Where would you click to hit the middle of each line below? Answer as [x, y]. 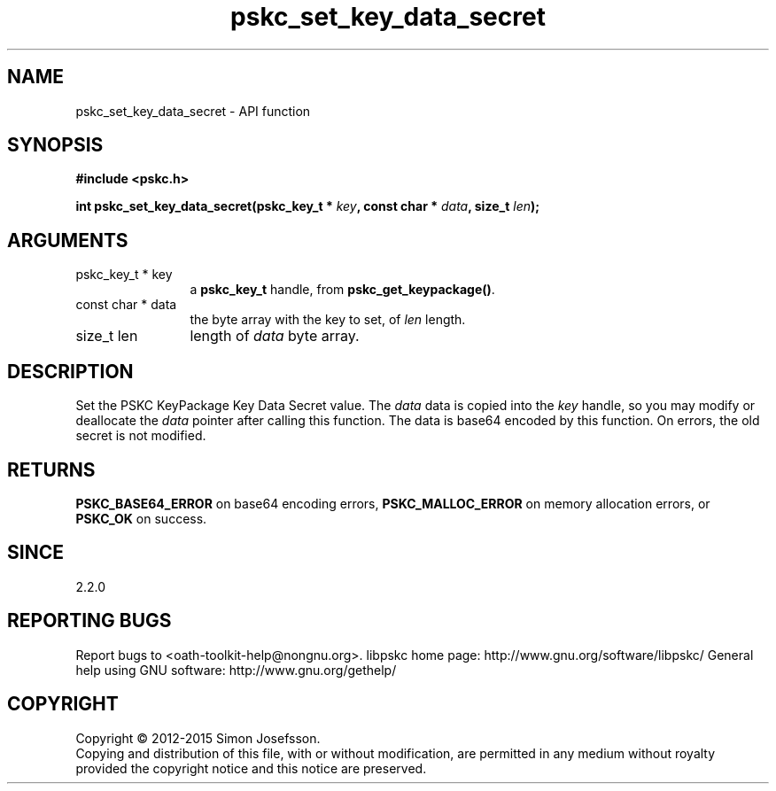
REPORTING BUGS [89, 621]
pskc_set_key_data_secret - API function [193, 111]
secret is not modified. [141, 436]
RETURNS [51, 469]
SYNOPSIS [55, 145]
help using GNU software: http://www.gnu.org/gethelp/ [236, 670]
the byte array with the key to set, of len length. [328, 320]
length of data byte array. [275, 336]
